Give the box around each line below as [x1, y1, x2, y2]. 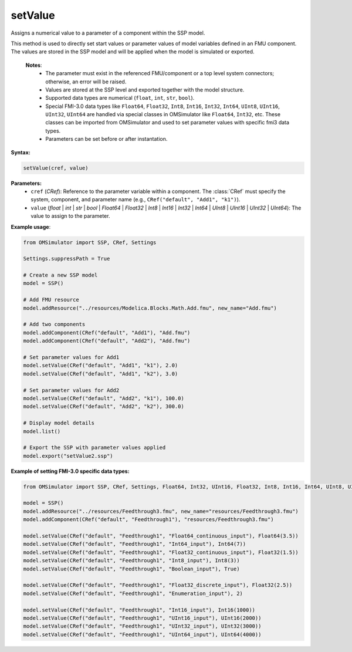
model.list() [23, 428, 61, 434]
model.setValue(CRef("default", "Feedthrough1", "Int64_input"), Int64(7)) [23, 540, 246, 548]
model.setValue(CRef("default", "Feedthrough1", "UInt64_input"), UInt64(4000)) [23, 631, 262, 638]
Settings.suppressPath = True [23, 255, 110, 262]
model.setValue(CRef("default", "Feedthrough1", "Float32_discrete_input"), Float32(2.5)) [23, 582, 293, 589]
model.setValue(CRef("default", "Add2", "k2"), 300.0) [23, 403, 184, 410]
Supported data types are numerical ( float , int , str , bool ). [45, 94, 195, 102]
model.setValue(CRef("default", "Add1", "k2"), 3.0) [23, 370, 178, 377]
